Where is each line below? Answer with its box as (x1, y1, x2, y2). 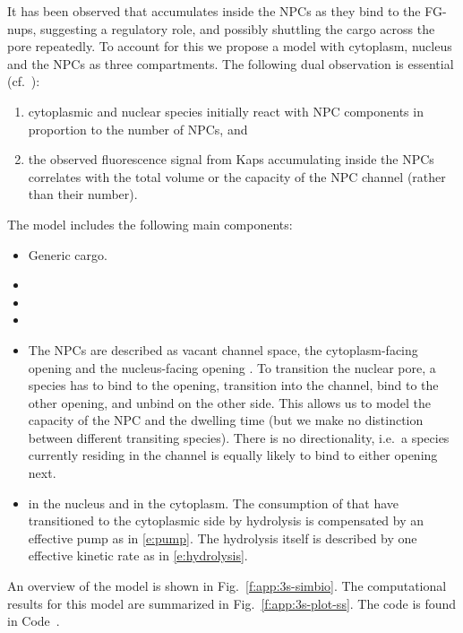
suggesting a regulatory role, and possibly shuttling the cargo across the (40, 19, 435, 38)
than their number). (28, 185, 138, 204)
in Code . (7, 611, 60, 630)
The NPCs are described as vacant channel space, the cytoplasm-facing (28, 340, 418, 359)
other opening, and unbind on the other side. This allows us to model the (28, 393, 431, 412)
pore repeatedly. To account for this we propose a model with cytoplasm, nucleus (7, 37, 452, 56)
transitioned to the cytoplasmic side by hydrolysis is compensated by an (28, 511, 424, 530)
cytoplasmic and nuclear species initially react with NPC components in (28, 101, 424, 120)
